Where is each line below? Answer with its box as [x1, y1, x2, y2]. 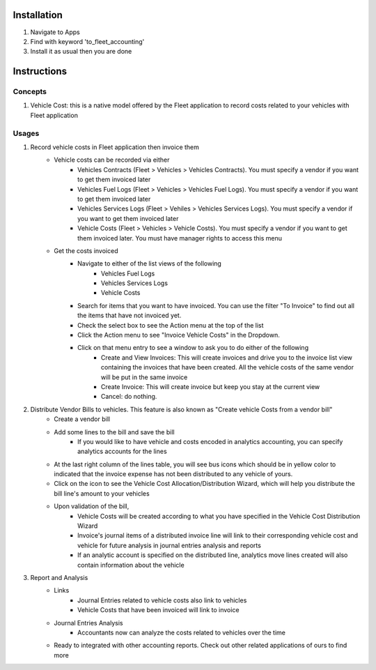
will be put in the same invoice [101, 373, 188, 381]
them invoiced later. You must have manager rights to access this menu [77, 234, 282, 242]
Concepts [13, 87, 47, 97]
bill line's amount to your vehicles [54, 489, 150, 498]
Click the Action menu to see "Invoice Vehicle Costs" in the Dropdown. [77, 331, 280, 340]
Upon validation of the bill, [54, 502, 130, 510]
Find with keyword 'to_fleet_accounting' [30, 37, 145, 45]
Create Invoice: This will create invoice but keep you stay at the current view [101, 382, 320, 390]
